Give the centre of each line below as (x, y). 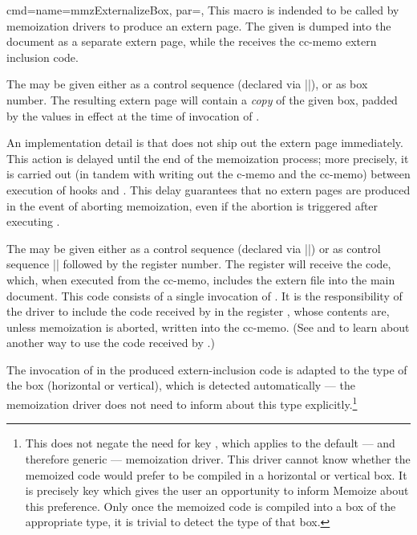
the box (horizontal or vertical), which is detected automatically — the (181, 385)
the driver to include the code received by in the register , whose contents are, (198, 311)
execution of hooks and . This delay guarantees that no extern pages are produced (208, 189)
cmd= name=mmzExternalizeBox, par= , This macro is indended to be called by (203, 10)
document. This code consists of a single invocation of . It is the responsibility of (204, 295)
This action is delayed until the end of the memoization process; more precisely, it (208, 158)
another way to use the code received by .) (111, 343)
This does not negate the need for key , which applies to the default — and (210, 443)
